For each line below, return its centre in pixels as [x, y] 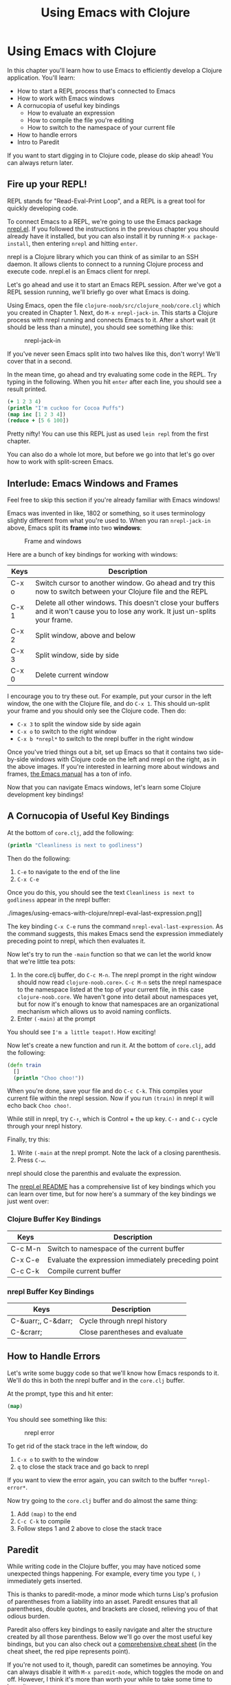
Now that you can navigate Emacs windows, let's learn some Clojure [104, 788]
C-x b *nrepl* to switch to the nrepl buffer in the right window [105, 739]
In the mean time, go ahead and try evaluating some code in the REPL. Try [112, 374]
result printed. [27, 389]
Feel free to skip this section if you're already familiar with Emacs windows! [113, 500]
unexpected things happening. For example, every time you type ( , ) [104, 1574]
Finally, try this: [29, 1139]
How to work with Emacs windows [66, 98]
